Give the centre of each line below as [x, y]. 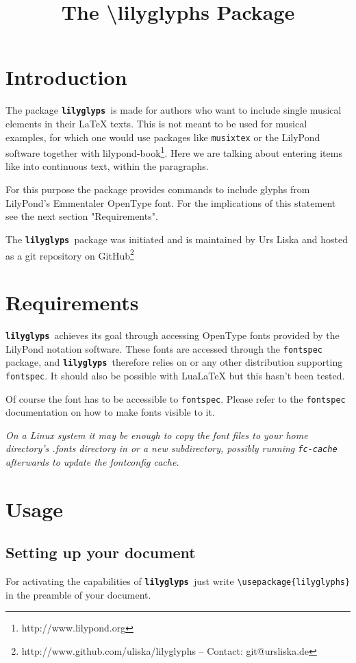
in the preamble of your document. [78, 594]
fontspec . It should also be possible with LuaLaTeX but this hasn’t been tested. [175, 375]
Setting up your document [101, 552]
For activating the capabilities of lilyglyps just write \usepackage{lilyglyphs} [178, 581]
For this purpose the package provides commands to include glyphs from [158, 189]
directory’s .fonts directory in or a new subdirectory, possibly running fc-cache [171, 448]
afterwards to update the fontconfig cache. [92, 462]
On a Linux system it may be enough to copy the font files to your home [157, 435]
